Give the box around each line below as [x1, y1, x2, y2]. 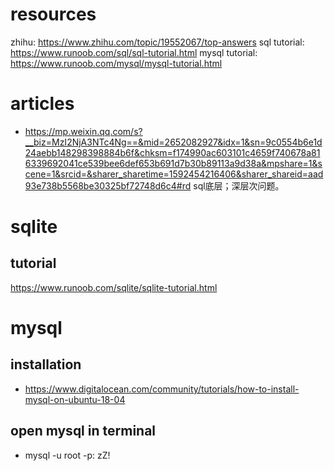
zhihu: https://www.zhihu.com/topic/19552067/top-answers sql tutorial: [10, 36, 305, 48]
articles [10, 93, 75, 115]
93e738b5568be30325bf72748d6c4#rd [24, 179, 192, 192]
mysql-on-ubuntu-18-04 [24, 393, 126, 405]
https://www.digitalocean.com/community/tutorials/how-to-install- [24, 383, 300, 395]
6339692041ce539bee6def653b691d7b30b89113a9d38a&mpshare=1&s [24, 157, 323, 169]
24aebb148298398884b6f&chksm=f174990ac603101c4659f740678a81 [24, 146, 321, 158]
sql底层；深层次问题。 [193, 179, 285, 192]
